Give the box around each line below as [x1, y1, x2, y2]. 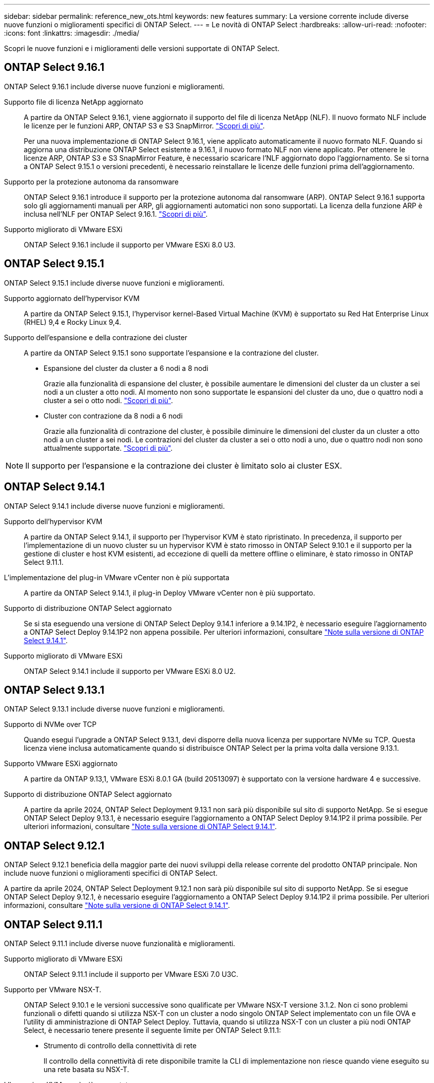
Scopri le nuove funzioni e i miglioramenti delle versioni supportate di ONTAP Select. [4, 44, 279, 53]
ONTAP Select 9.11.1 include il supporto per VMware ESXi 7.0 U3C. [24, 970, 238, 979]
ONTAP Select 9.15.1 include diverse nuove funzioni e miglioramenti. [4, 278, 225, 287]
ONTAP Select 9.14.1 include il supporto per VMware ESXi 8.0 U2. [24, 666, 236, 675]
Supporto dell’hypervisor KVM [4, 517, 103, 526]
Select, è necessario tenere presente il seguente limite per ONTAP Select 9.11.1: [24, 1026, 281, 1035]
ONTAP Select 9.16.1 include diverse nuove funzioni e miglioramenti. [4, 82, 225, 91]
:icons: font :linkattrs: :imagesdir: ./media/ [4, 29, 140, 37]
